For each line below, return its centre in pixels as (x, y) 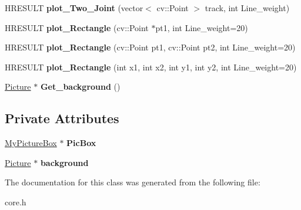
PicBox (81, 143)
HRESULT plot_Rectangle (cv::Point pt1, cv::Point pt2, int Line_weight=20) (150, 47)
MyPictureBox (31, 143)
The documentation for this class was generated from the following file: (133, 182)
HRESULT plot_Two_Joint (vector (74, 8)
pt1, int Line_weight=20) (202, 27)
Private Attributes (62, 118)
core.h (16, 201)
